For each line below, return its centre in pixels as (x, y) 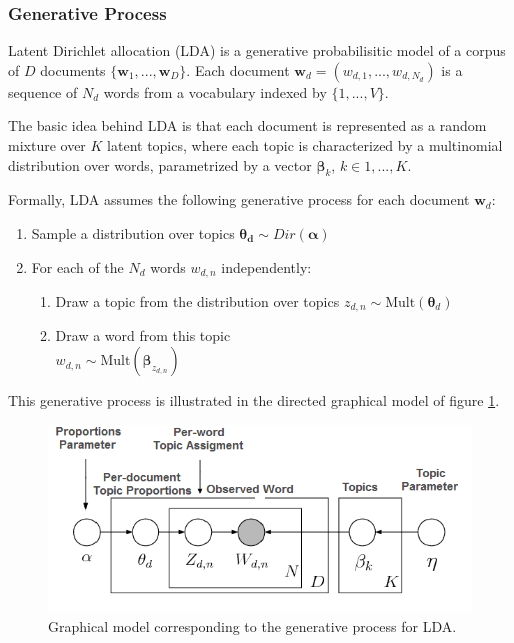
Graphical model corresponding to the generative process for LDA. (252, 625)
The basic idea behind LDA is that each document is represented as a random (247, 125)
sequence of (43, 91)
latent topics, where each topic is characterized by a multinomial (305, 145)
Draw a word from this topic (143, 335)
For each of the (77, 266)
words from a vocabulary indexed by (215, 91)
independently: (266, 266)
